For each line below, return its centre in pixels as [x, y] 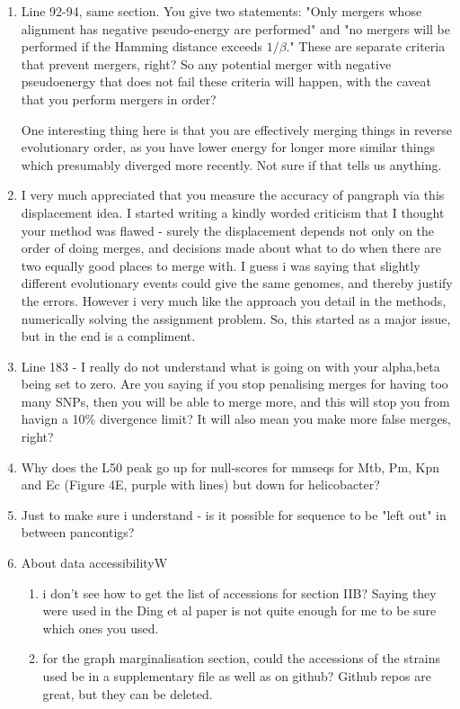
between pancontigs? [78, 532]
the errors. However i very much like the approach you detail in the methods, [234, 300]
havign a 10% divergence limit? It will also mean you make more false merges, [236, 419]
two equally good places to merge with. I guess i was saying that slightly [221, 265]
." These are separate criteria [366, 46]
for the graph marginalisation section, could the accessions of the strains [242, 658]
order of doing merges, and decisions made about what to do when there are [231, 248]
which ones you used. [101, 628]
